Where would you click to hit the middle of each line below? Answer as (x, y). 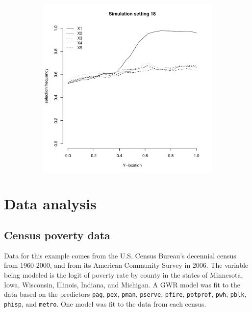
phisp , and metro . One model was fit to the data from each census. (105, 303)
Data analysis (50, 204)
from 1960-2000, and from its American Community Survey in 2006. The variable (126, 265)
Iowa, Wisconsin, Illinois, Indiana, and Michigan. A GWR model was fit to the (122, 284)
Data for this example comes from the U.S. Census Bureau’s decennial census (120, 255)
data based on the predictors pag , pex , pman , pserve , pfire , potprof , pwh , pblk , (125, 294)
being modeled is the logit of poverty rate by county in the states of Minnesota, (124, 274)
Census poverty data (57, 235)
